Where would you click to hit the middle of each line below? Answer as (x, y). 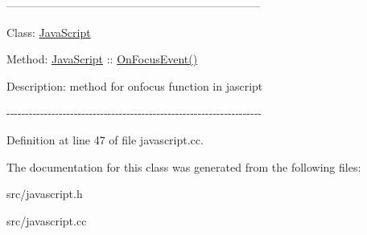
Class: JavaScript (49, 32)
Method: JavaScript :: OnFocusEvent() (102, 59)
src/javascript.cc (47, 220)
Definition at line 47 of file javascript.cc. (105, 139)
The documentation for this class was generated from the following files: (184, 166)
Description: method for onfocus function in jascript (135, 85)
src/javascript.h (45, 194)
